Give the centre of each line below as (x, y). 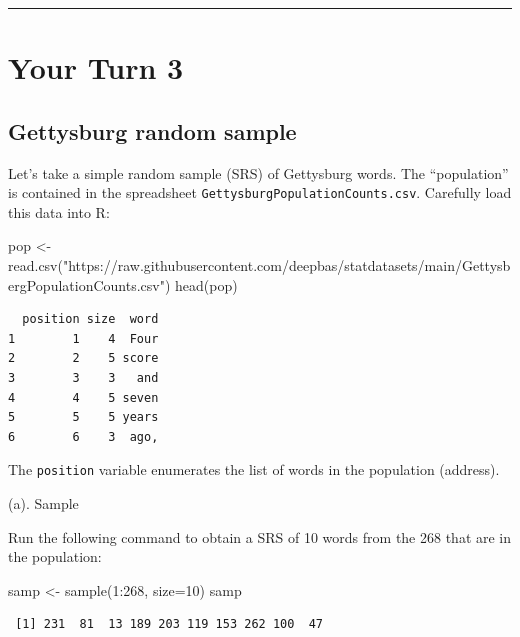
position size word (90, 319)
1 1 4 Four (83, 338)
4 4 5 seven (83, 397)
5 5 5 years (83, 417)
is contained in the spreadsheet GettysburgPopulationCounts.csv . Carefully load (260, 192)
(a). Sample (43, 503)
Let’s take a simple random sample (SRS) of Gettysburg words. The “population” (258, 172)
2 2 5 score (83, 358)
